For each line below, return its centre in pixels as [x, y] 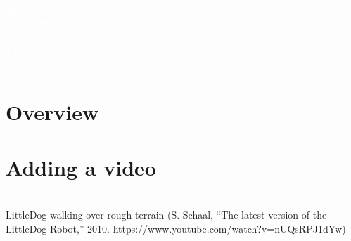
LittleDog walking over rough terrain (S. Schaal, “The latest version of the [166, 215]
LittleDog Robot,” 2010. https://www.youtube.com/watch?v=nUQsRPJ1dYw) [176, 228]
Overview [52, 112]
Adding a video [81, 167]
